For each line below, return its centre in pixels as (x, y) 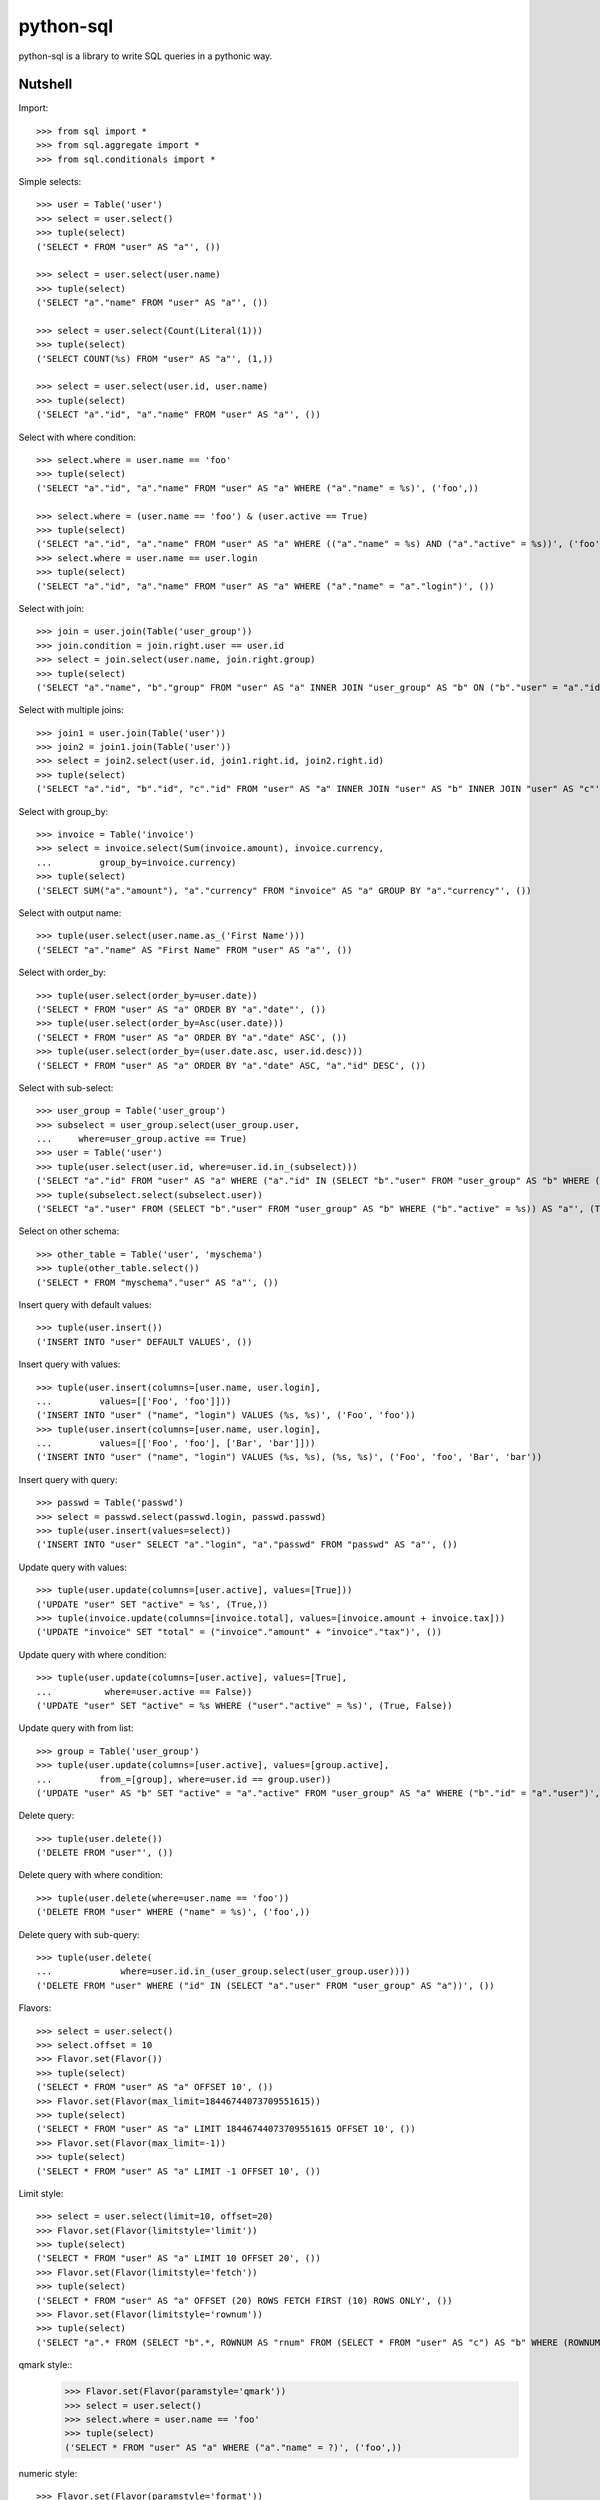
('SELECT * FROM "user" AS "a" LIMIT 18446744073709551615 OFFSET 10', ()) (226, 2129)
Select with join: (51, 608)
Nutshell (45, 84)
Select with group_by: (63, 811)
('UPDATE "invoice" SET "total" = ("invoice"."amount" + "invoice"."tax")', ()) (239, 1632)
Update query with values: (72, 1567)
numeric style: (48, 2473)
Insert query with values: (69, 1364)
